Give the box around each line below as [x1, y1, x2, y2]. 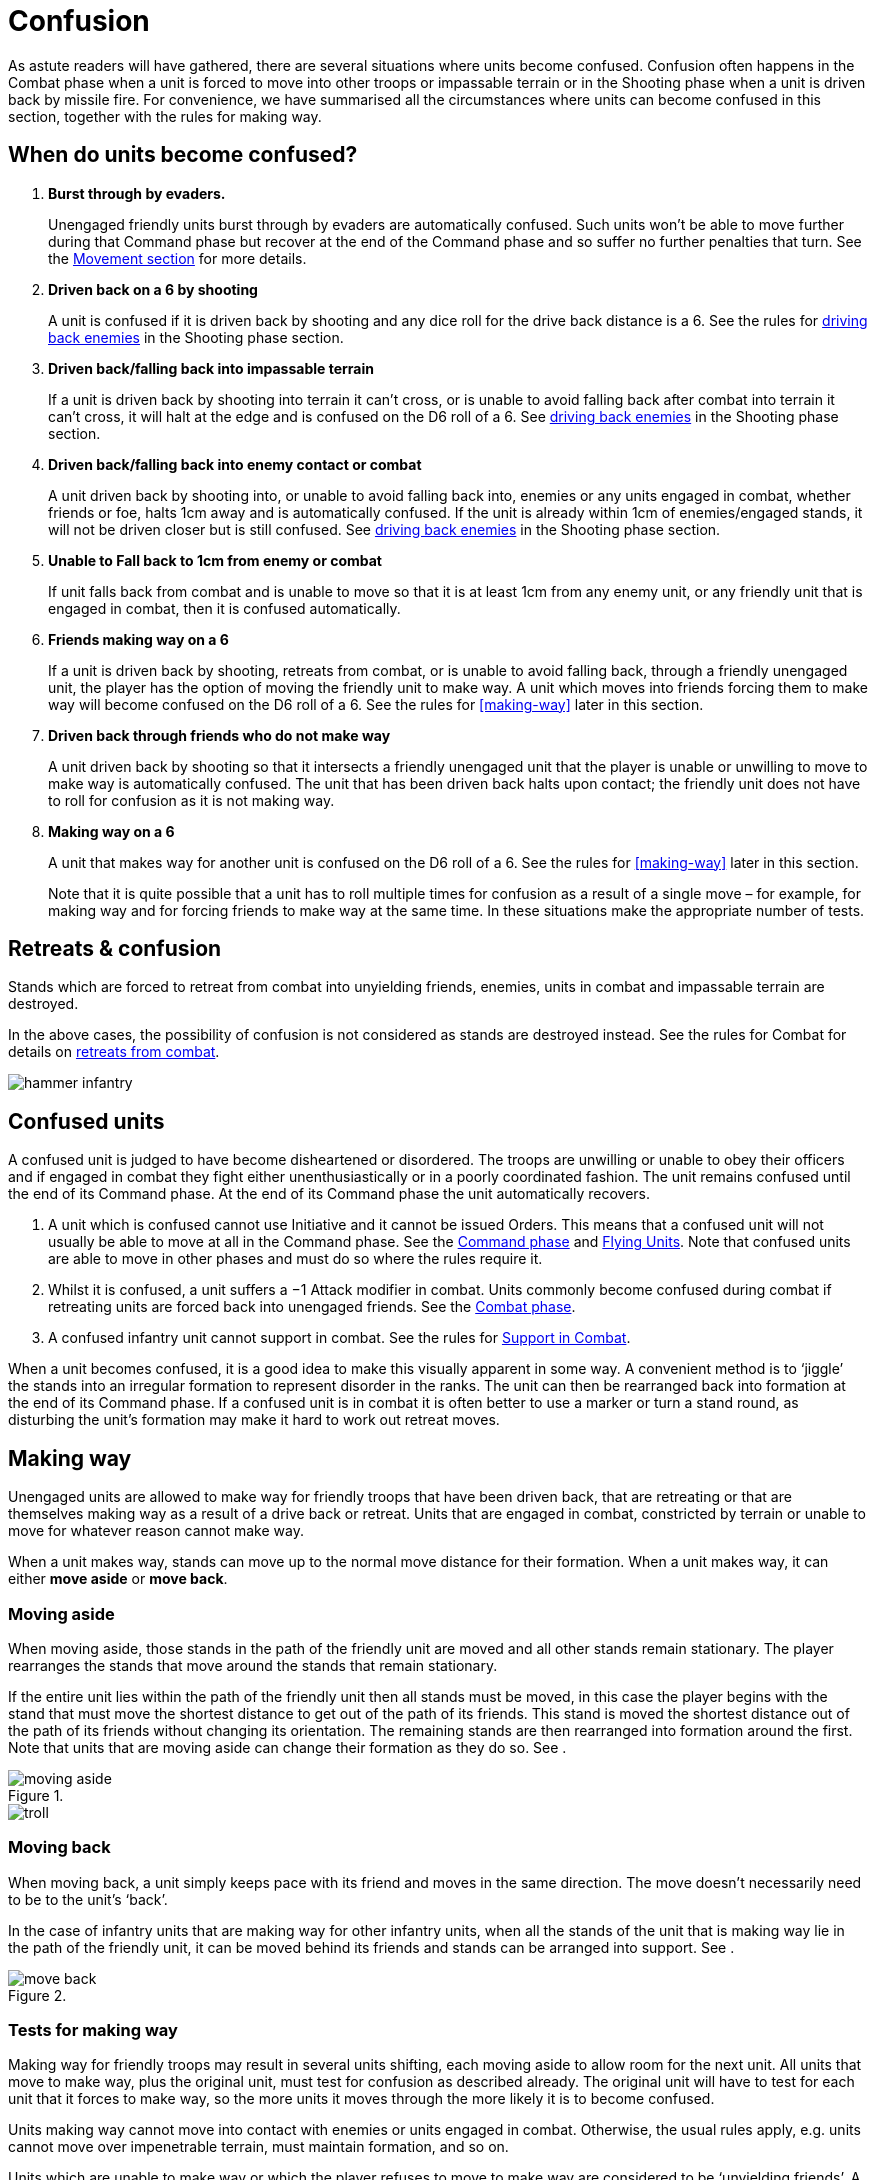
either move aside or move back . [8, 1570, 228, 1588]
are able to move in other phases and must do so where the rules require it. [48, 1250, 543, 1268]
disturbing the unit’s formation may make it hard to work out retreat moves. [8, 1411, 500, 1429]
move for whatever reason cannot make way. [8, 1522, 304, 1540]
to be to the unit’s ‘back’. [8, 1890, 168, 1908]
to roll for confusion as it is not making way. [48, 791, 335, 809]
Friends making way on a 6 [48, 630, 229, 648]
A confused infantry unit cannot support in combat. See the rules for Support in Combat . [48, 1329, 631, 1347]
